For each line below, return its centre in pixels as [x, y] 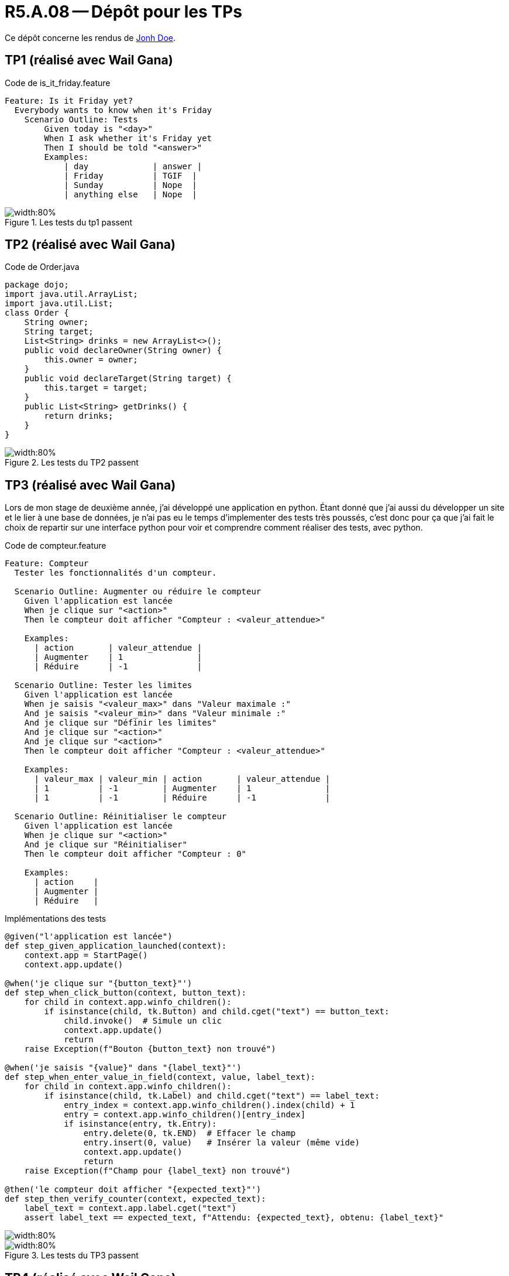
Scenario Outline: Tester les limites [103, 685]
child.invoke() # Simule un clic [143, 1021]
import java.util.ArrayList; [71, 294]
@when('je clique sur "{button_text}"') [99, 983]
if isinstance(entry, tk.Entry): [140, 1124]
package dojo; [37, 285]
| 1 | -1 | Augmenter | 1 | [182, 788]
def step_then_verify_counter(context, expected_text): [135, 1199]
